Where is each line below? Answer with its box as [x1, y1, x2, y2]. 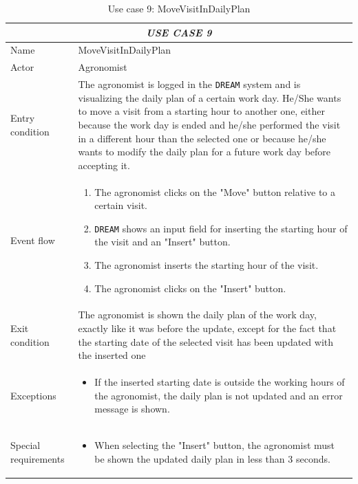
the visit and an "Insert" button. [94, 234, 231, 249]
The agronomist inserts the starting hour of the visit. [94, 258, 319, 272]
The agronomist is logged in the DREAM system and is [78, 77, 301, 91]
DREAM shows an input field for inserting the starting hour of [94, 221, 348, 235]
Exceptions [10, 388, 56, 402]
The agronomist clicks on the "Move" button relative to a [94, 184, 336, 199]
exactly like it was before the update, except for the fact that [78, 321, 337, 335]
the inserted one [78, 348, 146, 362]
